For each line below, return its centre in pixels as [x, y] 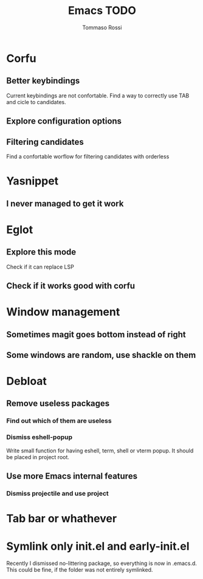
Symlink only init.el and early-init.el [98, 546]
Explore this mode [41, 252]
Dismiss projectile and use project [58, 493]
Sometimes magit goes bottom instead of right [96, 335]
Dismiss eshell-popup [40, 437]
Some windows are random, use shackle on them [101, 355]
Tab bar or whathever [62, 519]
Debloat [27, 381]
